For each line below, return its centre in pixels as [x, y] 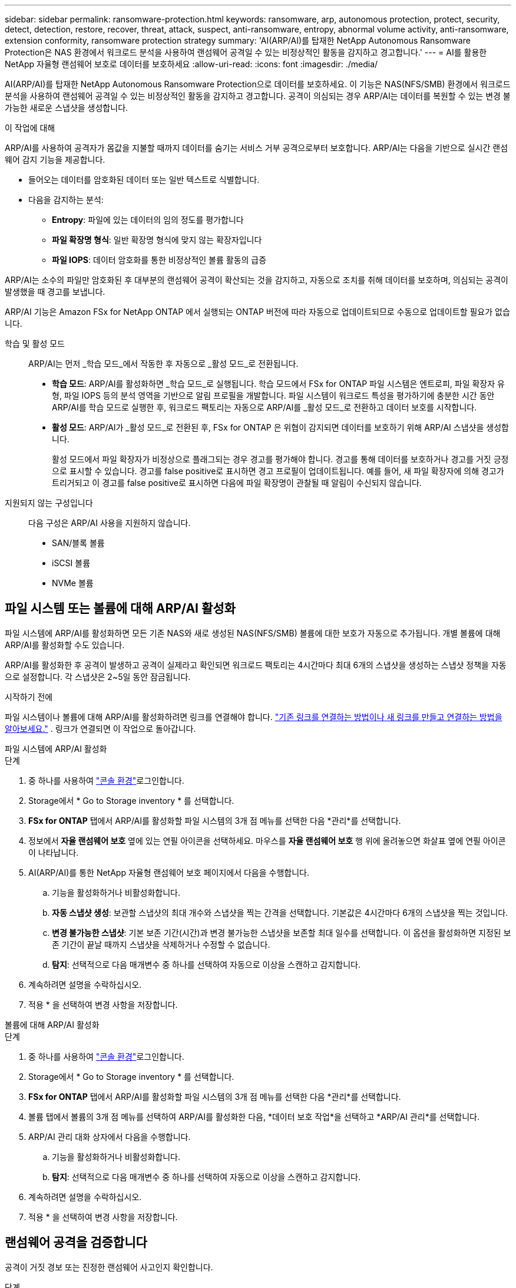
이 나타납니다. [54, 852]
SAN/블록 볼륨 [78, 543]
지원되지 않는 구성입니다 [49, 503]
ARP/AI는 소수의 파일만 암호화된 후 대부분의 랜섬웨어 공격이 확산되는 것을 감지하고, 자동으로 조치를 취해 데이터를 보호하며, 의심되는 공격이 [257, 280]
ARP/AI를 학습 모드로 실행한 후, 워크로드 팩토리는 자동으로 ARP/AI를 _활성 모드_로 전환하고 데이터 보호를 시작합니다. [264, 407]
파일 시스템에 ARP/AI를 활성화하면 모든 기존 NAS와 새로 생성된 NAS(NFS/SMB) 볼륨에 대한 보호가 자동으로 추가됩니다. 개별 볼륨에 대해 [253, 633]
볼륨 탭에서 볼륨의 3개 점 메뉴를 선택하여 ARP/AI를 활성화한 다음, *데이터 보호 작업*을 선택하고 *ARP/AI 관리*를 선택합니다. [254, 1116]
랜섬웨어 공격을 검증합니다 [76, 1243]
